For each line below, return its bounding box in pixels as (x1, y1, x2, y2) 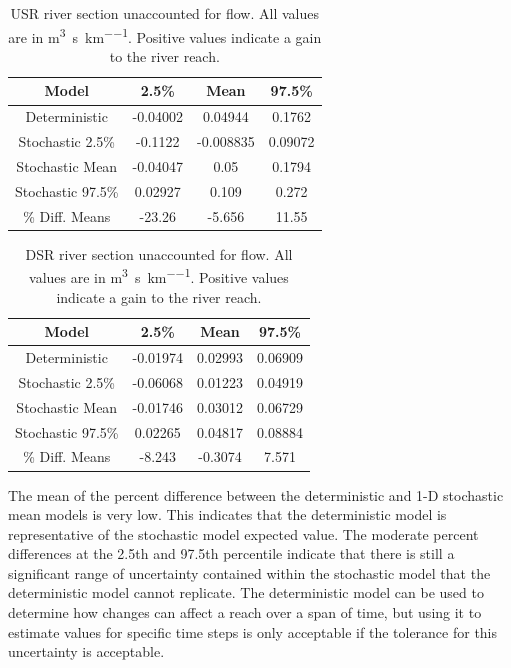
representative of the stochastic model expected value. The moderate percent (8, 523, 479, 544)
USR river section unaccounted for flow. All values (10, 3, 319, 23)
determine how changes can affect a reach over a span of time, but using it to (8, 602, 482, 623)
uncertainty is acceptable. (8, 641, 165, 662)
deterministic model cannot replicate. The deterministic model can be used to (8, 582, 484, 603)
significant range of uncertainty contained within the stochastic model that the (8, 562, 491, 583)
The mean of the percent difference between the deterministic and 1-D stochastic (8, 484, 504, 505)
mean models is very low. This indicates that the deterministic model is (8, 504, 447, 525)
